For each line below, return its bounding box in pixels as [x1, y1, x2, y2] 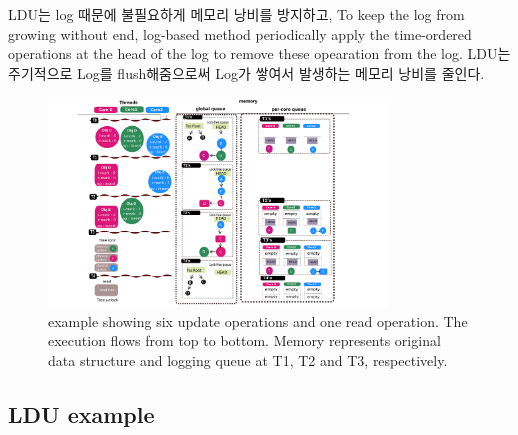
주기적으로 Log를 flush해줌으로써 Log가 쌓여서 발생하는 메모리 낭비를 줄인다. [8, 62, 485, 83]
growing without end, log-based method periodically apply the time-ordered [8, 23, 472, 44]
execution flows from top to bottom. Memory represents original [48, 330, 441, 351]
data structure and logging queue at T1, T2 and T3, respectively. [48, 349, 448, 370]
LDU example [8, 398, 155, 429]
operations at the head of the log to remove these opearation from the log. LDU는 [8, 43, 511, 64]
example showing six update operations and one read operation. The [48, 310, 468, 331]
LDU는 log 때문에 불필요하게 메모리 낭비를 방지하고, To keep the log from [8, 4, 465, 24]
